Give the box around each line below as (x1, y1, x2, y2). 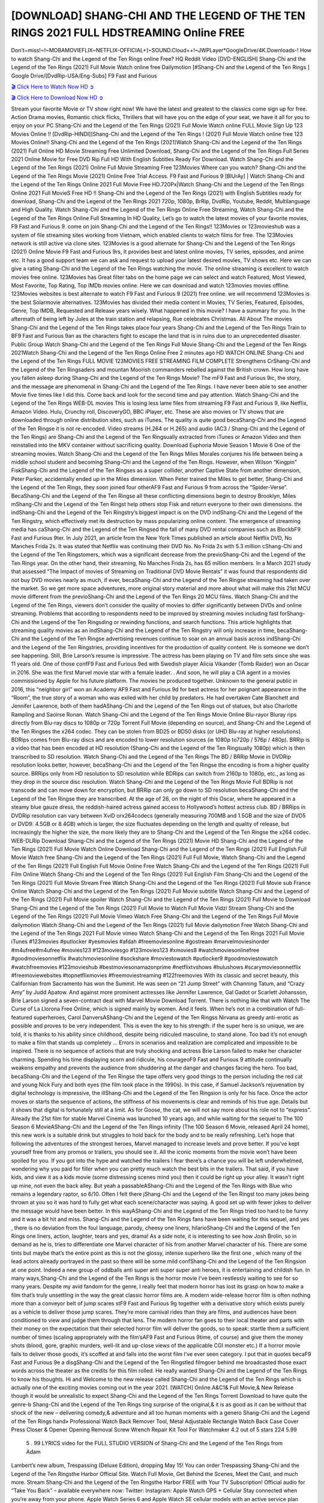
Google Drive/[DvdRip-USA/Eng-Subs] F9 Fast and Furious (11, 72, 157, 79)
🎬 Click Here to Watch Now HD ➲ (11, 83, 94, 90)
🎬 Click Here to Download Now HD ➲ (11, 94, 104, 102)
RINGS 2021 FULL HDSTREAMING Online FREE (11, 26, 245, 39)
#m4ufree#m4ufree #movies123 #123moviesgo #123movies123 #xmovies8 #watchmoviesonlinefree (11, 946, 260, 954)
